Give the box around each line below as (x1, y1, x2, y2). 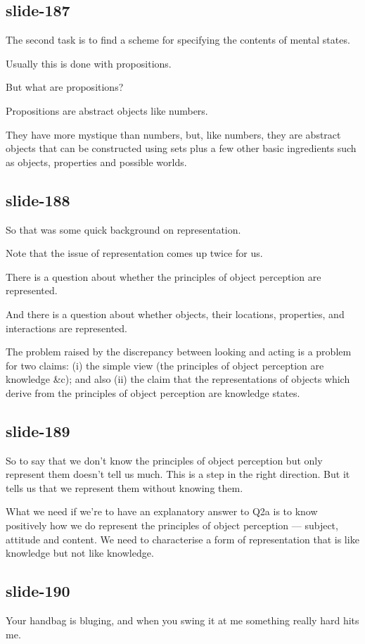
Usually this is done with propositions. (6, 56, 172, 70)
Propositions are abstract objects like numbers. (6, 103, 208, 118)
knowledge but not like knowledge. (6, 545, 154, 560)
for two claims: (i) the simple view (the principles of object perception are (6, 358, 324, 372)
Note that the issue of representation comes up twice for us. (6, 246, 263, 260)
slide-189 (6, 419, 70, 441)
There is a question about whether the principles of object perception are (6, 269, 321, 284)
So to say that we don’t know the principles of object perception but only (6, 453, 323, 467)
